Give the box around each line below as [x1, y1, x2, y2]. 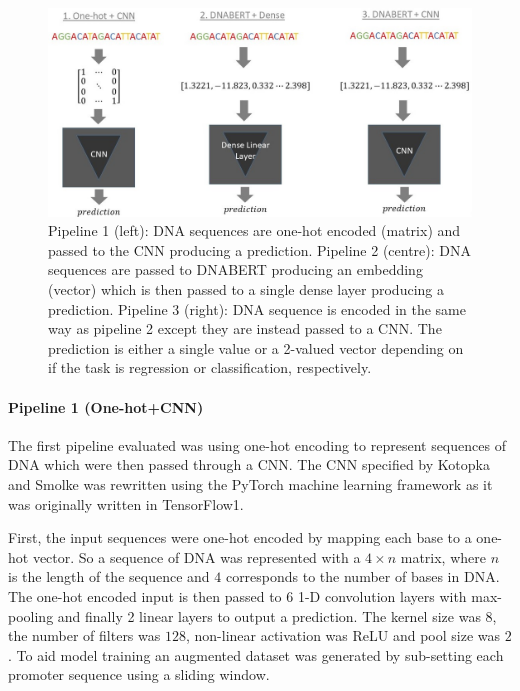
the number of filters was [8, 625, 161, 646]
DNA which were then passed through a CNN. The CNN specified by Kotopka [8, 454, 490, 475]
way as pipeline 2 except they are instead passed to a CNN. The [48, 318, 442, 339]
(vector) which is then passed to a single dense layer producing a [48, 279, 444, 300]
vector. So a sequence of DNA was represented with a [32, 546, 361, 567]
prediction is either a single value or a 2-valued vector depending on [48, 337, 464, 358]
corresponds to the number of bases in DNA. [225, 566, 500, 587]
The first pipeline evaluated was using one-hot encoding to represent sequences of [8, 434, 506, 455]
